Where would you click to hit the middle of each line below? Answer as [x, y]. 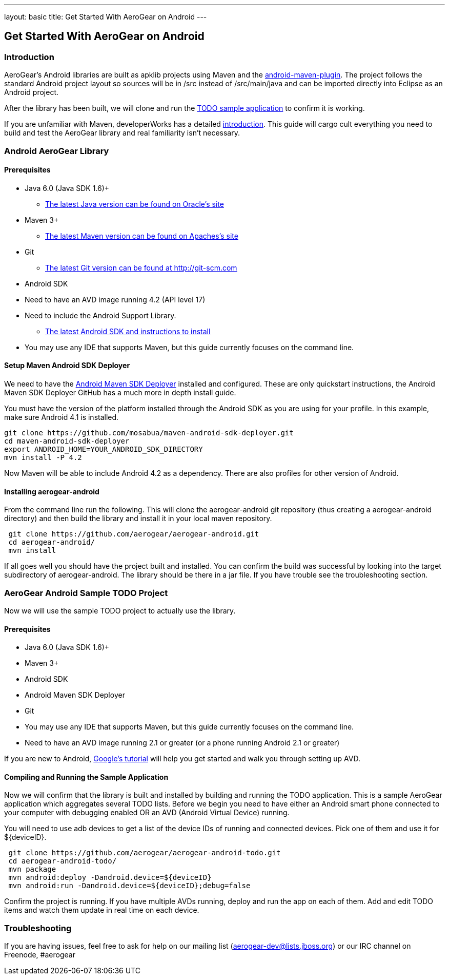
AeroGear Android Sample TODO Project [86, 593]
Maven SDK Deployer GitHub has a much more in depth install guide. [120, 393]
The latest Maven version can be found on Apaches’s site [142, 236]
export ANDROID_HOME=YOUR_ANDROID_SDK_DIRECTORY [104, 449]
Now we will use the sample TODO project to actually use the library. [120, 611]
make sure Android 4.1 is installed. [62, 417]
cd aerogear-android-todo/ [63, 861]
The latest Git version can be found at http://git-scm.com [141, 267]
